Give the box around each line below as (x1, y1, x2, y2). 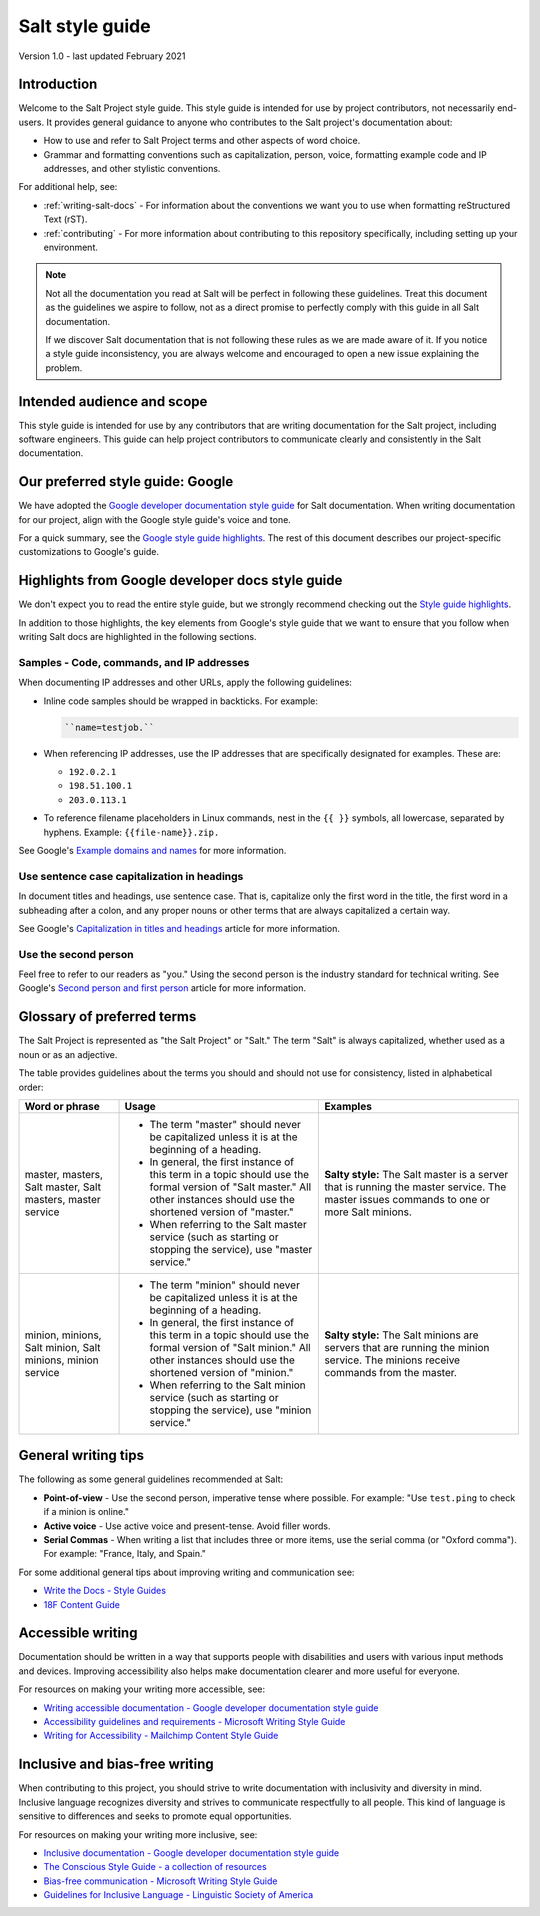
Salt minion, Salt (24, 1340, 101, 1354)
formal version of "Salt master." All (149, 1180, 312, 1194)
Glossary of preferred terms (18, 1008, 197, 1025)
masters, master (24, 1192, 102, 1206)
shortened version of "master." (149, 1205, 294, 1219)
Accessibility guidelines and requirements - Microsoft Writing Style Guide (43, 1716, 346, 1728)
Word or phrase (24, 1099, 100, 1113)
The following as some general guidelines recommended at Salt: (18, 1473, 284, 1485)
